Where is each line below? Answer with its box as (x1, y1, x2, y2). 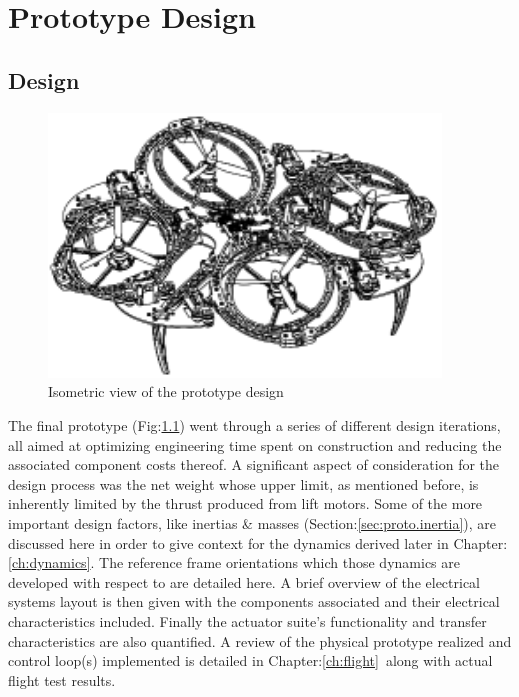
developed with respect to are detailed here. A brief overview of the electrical (8, 571, 480, 592)
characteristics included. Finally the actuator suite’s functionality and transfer (8, 610, 487, 631)
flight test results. (8, 669, 116, 690)
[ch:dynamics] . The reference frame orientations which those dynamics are (8, 552, 460, 573)
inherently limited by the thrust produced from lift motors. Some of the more (8, 493, 483, 514)
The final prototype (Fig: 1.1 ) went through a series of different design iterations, (8, 414, 501, 435)
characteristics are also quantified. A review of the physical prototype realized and (8, 630, 512, 651)
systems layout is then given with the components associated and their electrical (8, 591, 500, 612)
